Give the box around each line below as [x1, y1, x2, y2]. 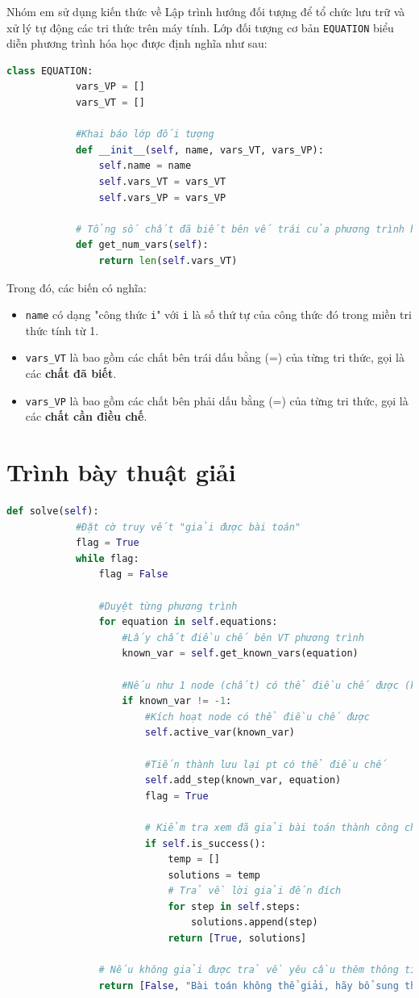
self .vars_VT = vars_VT [98, 176, 226, 187]
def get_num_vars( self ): [75, 239, 209, 251]
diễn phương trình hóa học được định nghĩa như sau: [6, 35, 268, 52]
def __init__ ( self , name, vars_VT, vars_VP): [75, 144, 324, 156]
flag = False [98, 568, 168, 581]
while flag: [75, 552, 139, 564]
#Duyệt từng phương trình [98, 600, 238, 612]
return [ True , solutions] [168, 933, 307, 945]
